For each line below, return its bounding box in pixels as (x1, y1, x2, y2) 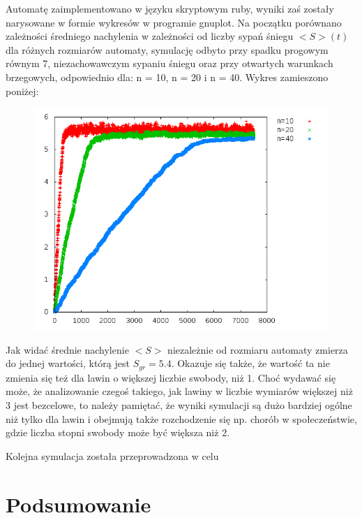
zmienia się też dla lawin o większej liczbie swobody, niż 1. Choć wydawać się (6, 370, 336, 384)
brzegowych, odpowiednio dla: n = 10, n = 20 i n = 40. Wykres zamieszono (6, 69, 329, 84)
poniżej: (6, 83, 39, 98)
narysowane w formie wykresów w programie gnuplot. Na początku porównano (6, 15, 342, 29)
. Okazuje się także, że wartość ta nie (171, 356, 330, 370)
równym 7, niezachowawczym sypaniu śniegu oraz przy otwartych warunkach (6, 56, 333, 71)
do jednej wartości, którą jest (6, 356, 130, 370)
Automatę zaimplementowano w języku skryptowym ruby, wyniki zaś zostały (6, 1, 334, 15)
